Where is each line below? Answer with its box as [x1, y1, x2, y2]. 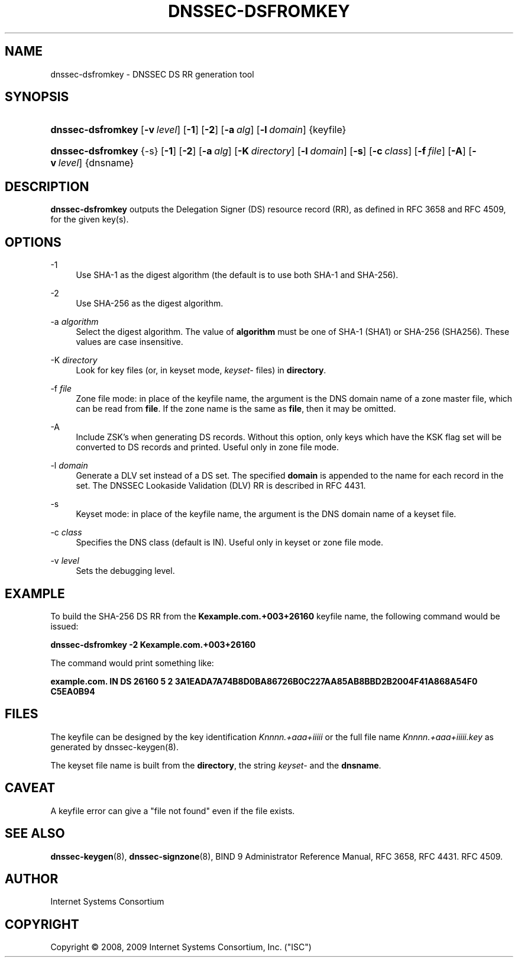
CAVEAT [5, 780, 56, 796]
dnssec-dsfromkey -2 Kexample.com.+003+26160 [50, 639, 256, 650]
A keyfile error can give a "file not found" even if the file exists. [50, 805, 295, 816]
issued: [50, 621, 79, 631]
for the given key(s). [50, 214, 129, 225]
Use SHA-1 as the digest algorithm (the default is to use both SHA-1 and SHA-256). [76, 270, 399, 280]
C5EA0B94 [50, 686, 95, 696]
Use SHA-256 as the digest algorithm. [76, 298, 224, 309]
